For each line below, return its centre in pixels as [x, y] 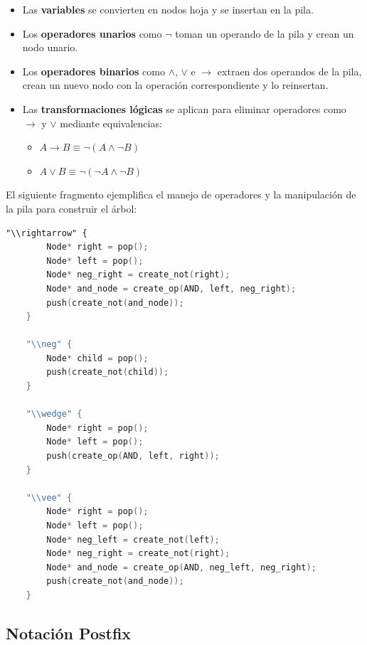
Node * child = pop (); [97, 358]
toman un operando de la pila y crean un [265, 33]
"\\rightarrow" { [47, 233]
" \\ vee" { [49, 497]
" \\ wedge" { [54, 414]
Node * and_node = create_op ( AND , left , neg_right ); [171, 288]
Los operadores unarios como [92, 33]
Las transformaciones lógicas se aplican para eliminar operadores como [184, 108]
